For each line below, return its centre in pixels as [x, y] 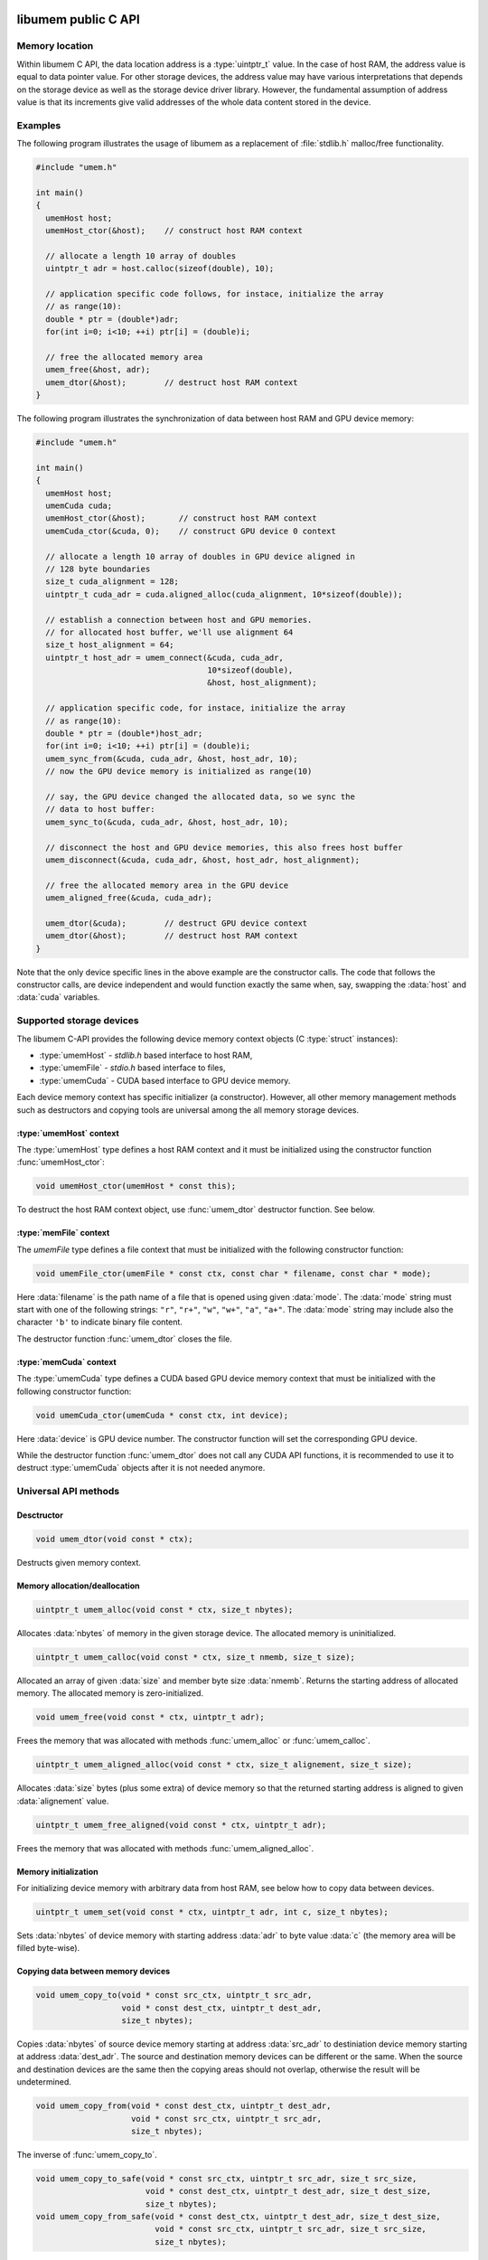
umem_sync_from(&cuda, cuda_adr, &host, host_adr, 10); [172, 758]
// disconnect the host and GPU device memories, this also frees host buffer [224, 847]
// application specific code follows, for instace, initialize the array [215, 293]
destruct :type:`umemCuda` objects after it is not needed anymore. [141, 1468]
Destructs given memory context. [79, 1562]
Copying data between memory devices [94, 1972]
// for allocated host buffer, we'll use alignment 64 [169, 632]
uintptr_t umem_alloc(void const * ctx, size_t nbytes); [164, 1610]
